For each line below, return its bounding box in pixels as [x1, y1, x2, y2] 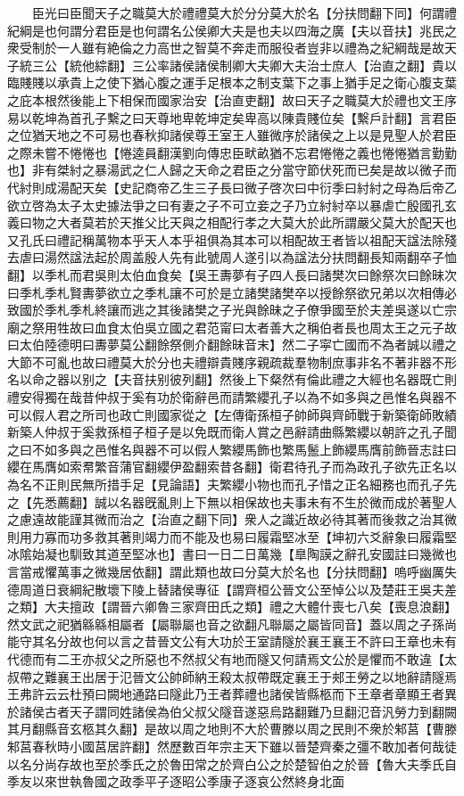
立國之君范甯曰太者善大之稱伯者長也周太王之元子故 [156, 317, 457, 336]
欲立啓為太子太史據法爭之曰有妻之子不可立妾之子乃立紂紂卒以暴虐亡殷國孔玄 [7, 195, 457, 214]
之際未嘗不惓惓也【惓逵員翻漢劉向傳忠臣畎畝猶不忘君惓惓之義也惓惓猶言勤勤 [7, 143, 457, 161]
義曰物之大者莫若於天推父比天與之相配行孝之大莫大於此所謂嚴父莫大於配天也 [7, 213, 457, 232]
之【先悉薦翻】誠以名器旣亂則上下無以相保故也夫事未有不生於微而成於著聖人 [7, 492, 457, 511]
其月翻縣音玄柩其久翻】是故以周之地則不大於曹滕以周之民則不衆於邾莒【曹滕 [7, 719, 457, 738]
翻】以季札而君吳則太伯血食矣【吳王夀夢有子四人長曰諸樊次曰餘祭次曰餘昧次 [7, 265, 457, 283]
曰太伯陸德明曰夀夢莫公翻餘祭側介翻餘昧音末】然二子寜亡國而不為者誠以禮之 [7, 335, 457, 354]
